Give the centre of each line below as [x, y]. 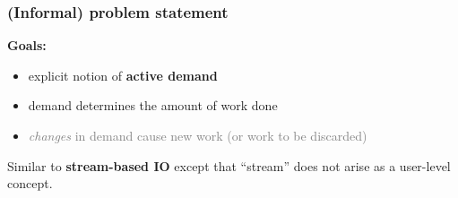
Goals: [27, 45]
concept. [30, 183]
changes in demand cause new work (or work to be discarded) [198, 135]
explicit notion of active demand [123, 75]
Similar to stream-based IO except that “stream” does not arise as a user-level [229, 165]
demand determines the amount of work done [153, 105]
